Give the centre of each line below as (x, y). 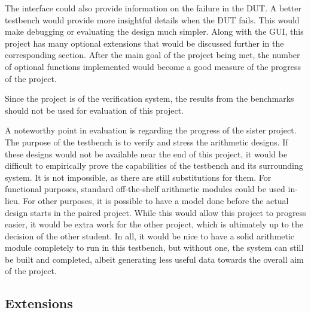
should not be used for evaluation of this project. (94, 110)
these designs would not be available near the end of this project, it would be (146, 154)
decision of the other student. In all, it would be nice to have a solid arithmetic (150, 235)
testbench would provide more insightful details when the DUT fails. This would (152, 19)
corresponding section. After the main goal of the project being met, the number (153, 55)
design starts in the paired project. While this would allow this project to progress (155, 212)
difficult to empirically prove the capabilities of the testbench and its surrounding (154, 165)
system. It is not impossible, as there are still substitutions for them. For (138, 177)
